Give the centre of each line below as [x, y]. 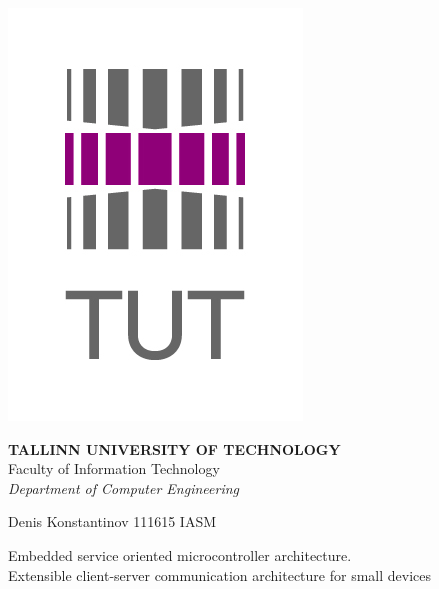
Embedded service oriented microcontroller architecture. [180, 554]
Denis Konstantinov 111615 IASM [112, 521]
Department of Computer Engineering [123, 487]
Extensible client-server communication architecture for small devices [219, 574]
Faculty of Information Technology [114, 468]
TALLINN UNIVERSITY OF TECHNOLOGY [174, 448]
